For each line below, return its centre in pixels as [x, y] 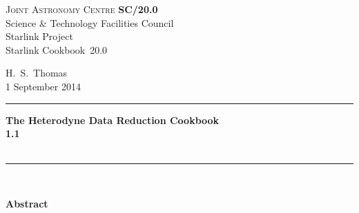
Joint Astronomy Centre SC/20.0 [82, 9]
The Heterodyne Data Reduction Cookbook [113, 120]
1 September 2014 [43, 86]
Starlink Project [39, 36]
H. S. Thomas [37, 73]
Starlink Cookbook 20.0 [57, 49]
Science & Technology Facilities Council [90, 22]
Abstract [27, 203]
